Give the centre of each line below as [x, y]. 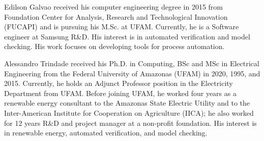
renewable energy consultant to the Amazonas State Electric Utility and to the [127, 103]
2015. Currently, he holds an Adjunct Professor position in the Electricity [119, 83]
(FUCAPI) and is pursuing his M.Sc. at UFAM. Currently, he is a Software [122, 27]
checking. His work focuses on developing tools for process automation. [114, 46]
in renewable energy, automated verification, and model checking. [106, 133]
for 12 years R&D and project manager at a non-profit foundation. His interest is [130, 123]
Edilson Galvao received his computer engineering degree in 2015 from [113, 7]
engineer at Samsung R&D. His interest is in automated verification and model [127, 36]
